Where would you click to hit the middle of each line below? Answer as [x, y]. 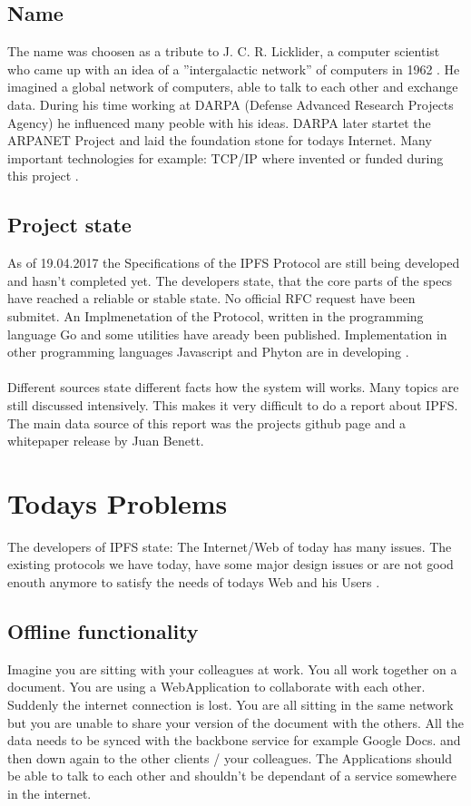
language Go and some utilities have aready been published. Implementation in [227, 334]
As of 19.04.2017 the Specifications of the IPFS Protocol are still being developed [234, 263]
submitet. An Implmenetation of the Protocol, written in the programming [216, 315]
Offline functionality [103, 630]
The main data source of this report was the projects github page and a [207, 423]
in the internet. [49, 793]
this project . [43, 176]
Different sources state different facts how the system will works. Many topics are [233, 387]
